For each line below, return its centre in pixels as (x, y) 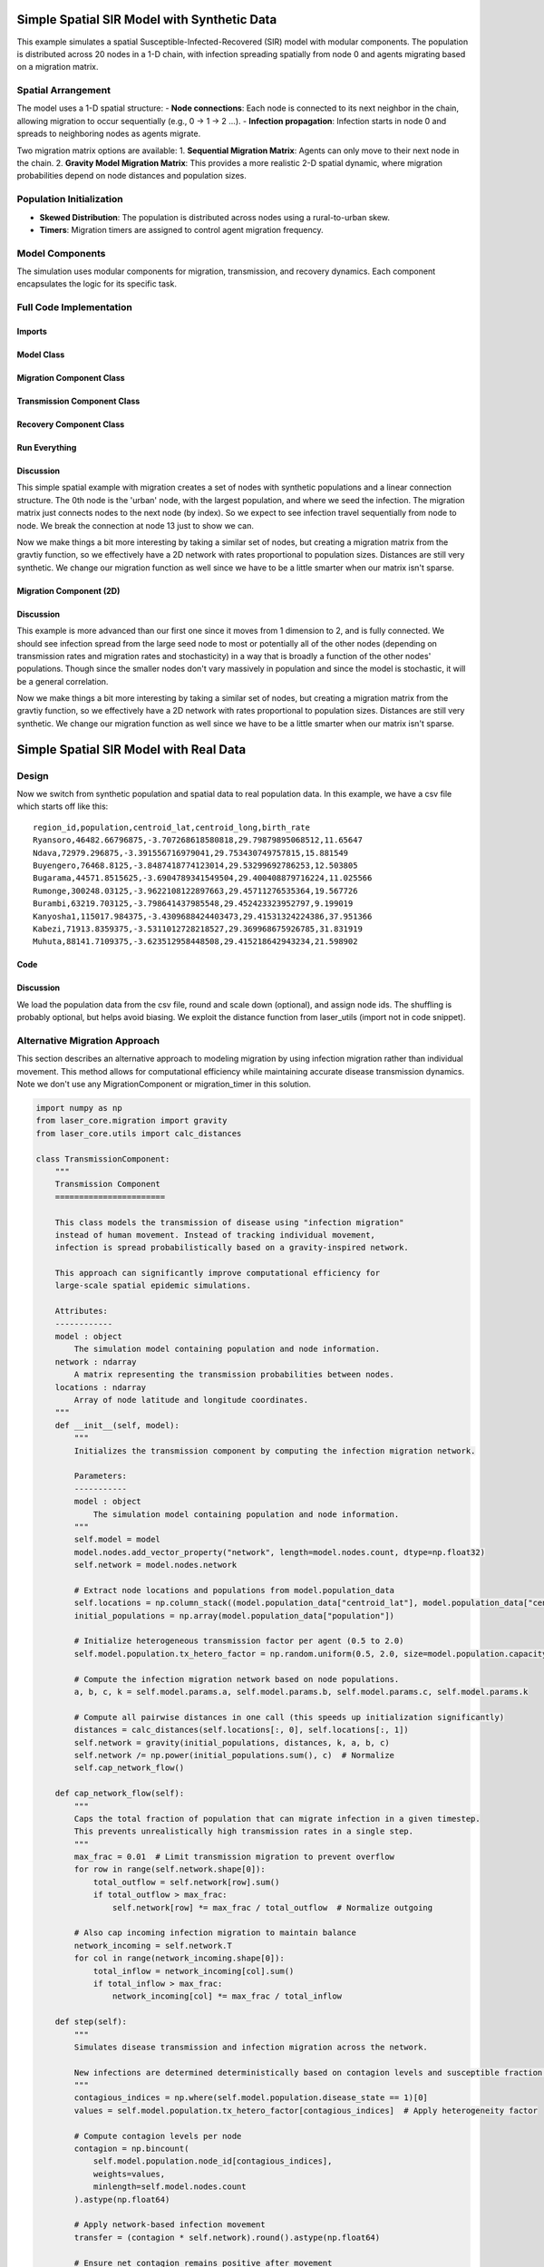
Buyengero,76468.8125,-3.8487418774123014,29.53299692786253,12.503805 (195, 865)
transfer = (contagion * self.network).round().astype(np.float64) (227, 2237)
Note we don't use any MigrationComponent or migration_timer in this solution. (164, 1085)
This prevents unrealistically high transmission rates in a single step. (244, 1831)
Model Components (61, 253)
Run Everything (47, 448)
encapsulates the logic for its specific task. (97, 284)
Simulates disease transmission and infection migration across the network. (251, 2047)
